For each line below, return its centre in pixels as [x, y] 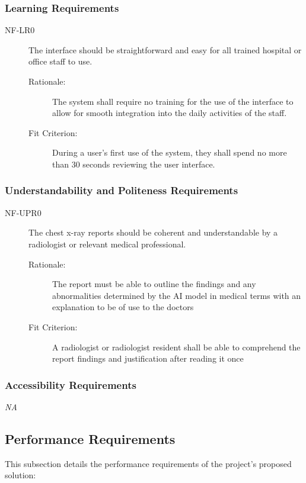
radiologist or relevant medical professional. [107, 244]
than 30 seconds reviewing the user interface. [134, 164]
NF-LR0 [20, 30]
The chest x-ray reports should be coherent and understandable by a [153, 232]
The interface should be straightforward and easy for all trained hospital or [165, 49]
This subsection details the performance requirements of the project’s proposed [148, 463]
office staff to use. [60, 61]
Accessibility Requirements [71, 384]
